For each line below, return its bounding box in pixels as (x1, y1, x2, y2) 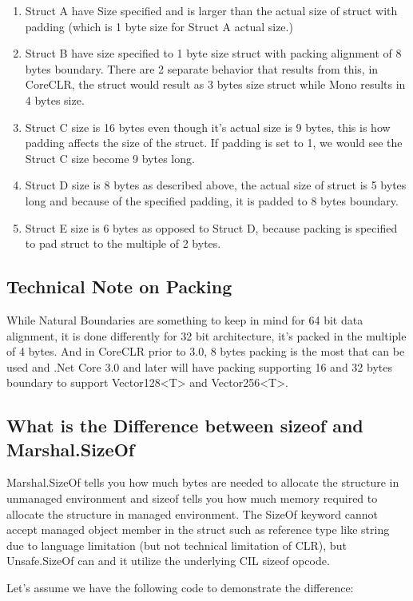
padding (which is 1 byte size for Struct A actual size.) (25, 18, 293, 34)
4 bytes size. (25, 91, 85, 108)
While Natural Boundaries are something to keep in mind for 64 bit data (6, 311, 363, 328)
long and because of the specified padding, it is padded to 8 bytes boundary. (25, 192, 399, 209)
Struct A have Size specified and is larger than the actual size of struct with (25, 2, 398, 18)
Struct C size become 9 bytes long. (25, 149, 195, 166)
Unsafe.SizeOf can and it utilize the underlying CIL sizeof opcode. (6, 552, 330, 569)
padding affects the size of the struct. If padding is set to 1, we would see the (25, 134, 403, 151)
